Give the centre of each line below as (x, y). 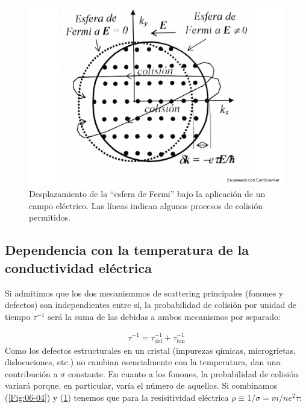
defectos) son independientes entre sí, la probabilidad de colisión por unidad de (151, 305)
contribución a (31, 373)
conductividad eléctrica (79, 267)
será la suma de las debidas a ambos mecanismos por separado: (164, 316)
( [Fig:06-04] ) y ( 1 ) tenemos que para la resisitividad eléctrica (117, 397)
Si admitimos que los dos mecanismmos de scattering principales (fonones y (144, 293)
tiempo (18, 316)
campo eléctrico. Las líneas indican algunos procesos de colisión (146, 205)
